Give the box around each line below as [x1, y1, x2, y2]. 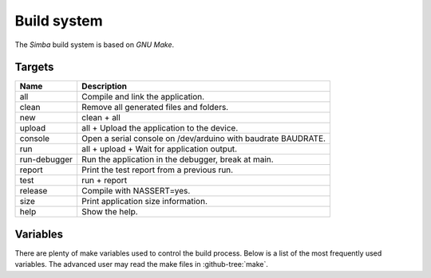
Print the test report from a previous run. [81, 164, 234, 175]
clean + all [81, 112, 121, 123]
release [19, 186, 48, 197]
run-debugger [19, 154, 73, 165]
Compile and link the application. [81, 92, 205, 103]
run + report [81, 175, 128, 186]
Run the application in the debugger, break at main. [81, 154, 275, 165]
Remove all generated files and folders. [81, 102, 229, 113]
